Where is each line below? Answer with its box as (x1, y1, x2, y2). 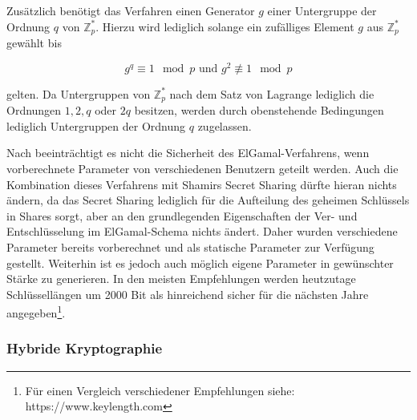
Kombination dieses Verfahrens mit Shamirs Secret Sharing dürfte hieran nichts (6, 176, 397, 192)
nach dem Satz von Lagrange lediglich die (169, 85, 374, 102)
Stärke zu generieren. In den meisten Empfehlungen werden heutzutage (6, 270, 356, 287)
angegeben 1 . (6, 302, 66, 321)
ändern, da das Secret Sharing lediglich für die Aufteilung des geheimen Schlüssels (6, 192, 410, 208)
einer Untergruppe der (267, 2, 377, 18)
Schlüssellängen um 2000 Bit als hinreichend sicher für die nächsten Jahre (6, 285, 369, 302)
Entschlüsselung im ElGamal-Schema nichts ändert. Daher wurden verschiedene (6, 223, 398, 240)
